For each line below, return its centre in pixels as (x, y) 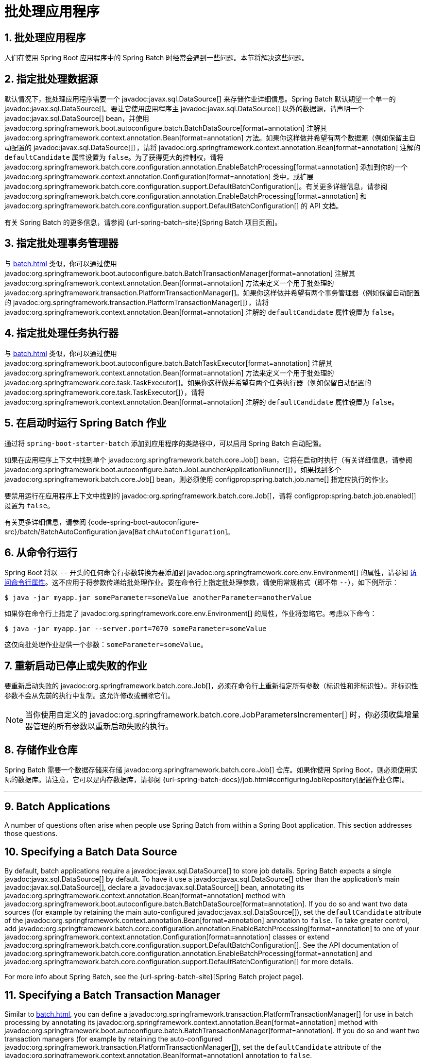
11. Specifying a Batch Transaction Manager (112, 995)
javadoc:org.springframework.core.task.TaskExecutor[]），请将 (104, 392)
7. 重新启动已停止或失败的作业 (76, 666)
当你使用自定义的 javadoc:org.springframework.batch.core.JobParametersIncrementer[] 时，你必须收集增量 (222, 715)
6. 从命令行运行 (41, 552)
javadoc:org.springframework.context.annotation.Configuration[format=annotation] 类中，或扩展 (159, 177)
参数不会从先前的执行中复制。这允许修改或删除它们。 (89, 696)
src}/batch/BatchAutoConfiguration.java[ (70, 531)
